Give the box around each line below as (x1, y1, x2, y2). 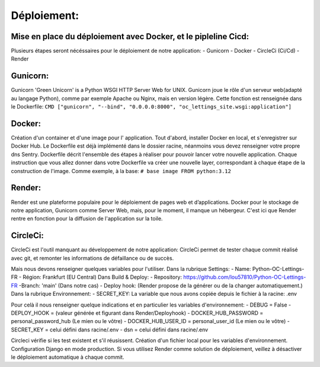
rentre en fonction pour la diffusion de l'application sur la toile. (11, 215, 163, 222)
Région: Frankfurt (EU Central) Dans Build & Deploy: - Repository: (23, 273, 183, 281)
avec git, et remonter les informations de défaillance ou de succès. (11, 254, 174, 261)
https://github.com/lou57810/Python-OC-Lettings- (183, 273, 306, 281)
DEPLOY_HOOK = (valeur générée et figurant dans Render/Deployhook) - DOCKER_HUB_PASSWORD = (11, 309, 264, 317)
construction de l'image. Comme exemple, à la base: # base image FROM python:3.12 (11, 167, 231, 174)
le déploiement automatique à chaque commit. (11, 353, 124, 360)
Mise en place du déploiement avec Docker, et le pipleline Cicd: (11, 31, 249, 42)
